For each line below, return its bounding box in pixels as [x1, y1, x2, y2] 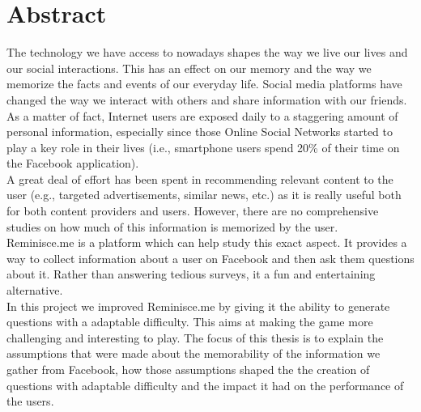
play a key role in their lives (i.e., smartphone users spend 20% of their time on [6, 138, 400, 155]
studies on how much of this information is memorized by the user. [6, 218, 338, 235]
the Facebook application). [6, 155, 139, 172]
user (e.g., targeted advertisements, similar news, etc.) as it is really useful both [6, 186, 402, 203]
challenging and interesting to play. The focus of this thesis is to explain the [6, 329, 384, 346]
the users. [6, 393, 54, 410]
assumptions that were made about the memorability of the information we [6, 345, 381, 362]
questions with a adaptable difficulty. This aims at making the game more [6, 313, 373, 330]
